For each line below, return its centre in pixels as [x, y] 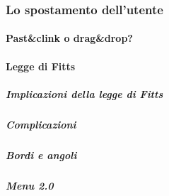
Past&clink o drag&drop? [69, 38]
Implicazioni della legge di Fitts [84, 93]
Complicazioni [41, 124]
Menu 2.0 [30, 185]
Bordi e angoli [41, 154]
